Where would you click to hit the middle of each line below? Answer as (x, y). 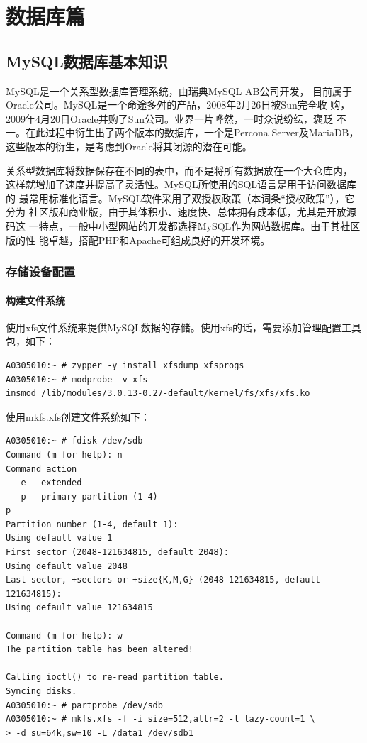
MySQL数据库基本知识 (87, 61)
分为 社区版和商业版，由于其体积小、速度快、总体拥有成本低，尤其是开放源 (181, 212)
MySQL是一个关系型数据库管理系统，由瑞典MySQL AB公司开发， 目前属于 (179, 90)
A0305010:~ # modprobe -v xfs (77, 379)
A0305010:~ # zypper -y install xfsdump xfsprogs (125, 365)
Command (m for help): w (64, 635)
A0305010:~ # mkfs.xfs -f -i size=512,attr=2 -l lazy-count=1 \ (160, 719)
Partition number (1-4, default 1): (92, 524)
